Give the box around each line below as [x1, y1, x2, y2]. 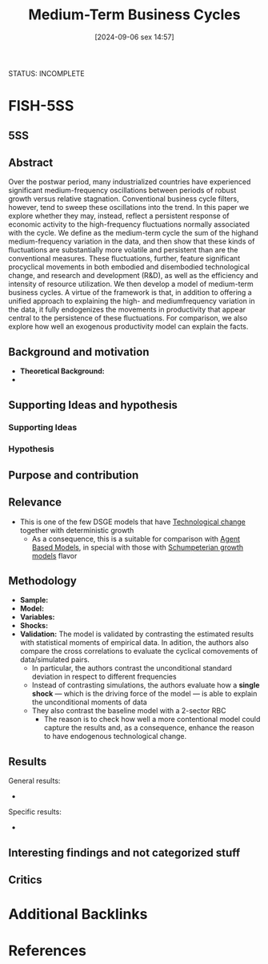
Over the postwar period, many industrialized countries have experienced [8, 177, 251, 187]
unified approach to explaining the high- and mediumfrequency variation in [8, 296, 255, 306]
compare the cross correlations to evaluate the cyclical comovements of [19, 647, 258, 656]
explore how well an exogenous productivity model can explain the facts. [8, 322, 249, 332]
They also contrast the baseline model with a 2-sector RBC [31, 706, 226, 716]
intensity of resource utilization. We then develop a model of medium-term [8, 279, 254, 289]
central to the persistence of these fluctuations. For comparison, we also [8, 313, 248, 323]
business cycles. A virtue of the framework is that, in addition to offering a [8, 288, 252, 297]
